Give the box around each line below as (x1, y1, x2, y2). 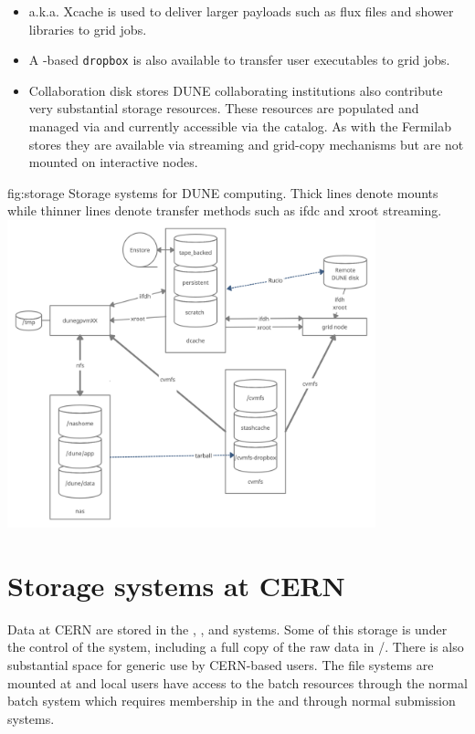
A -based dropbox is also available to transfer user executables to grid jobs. (28, 50, 450, 69)
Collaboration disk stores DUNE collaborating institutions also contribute (28, 80, 443, 100)
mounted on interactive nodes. (28, 152, 198, 172)
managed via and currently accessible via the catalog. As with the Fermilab (28, 117, 451, 136)
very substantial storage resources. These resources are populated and (28, 99, 419, 118)
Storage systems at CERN (7, 566, 345, 603)
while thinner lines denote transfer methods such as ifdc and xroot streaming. (7, 201, 442, 220)
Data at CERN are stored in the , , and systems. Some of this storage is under (7, 619, 448, 638)
